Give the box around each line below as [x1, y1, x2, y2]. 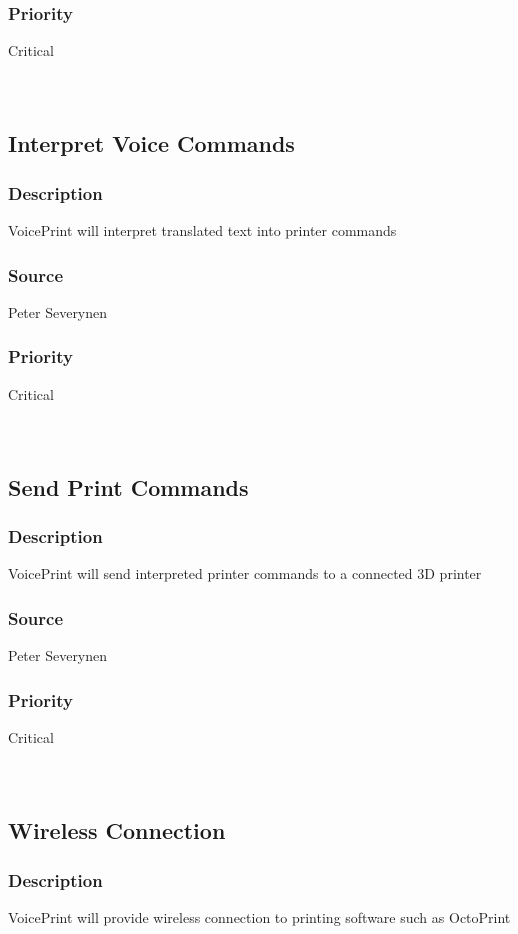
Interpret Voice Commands [8, 128, 295, 159]
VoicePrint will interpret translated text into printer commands [8, 220, 397, 240]
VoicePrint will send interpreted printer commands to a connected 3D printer [8, 563, 482, 584]
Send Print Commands [8, 471, 249, 502]
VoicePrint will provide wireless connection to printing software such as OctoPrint [8, 906, 511, 927]
